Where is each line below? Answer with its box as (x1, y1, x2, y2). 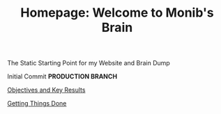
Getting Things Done (7, 99, 67, 108)
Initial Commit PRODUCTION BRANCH (7, 72, 117, 81)
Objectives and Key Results (7, 85, 86, 95)
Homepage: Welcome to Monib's (20, 5, 214, 21)
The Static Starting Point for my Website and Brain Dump (7, 59, 171, 67)
